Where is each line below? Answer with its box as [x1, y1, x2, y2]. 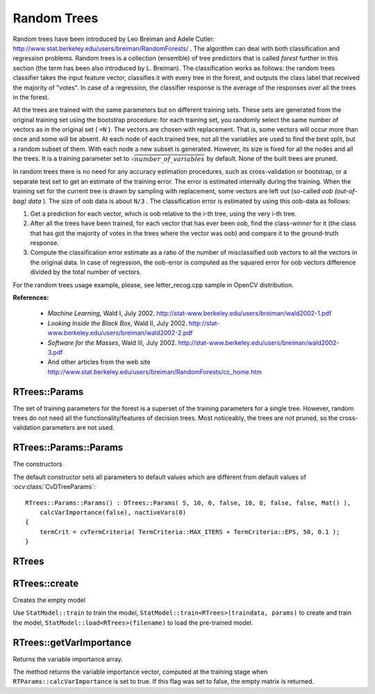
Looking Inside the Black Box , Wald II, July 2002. [47, 318, 187, 327]
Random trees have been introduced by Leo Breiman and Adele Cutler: [12, 35, 215, 43]
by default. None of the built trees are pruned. [206, 154, 338, 163]
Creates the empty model [12, 596, 86, 604]
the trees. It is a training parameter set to [12, 154, 130, 163]
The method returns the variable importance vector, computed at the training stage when [12, 668, 268, 676]
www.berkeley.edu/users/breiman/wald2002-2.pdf [47, 329, 194, 337]
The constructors [12, 460, 62, 469]
